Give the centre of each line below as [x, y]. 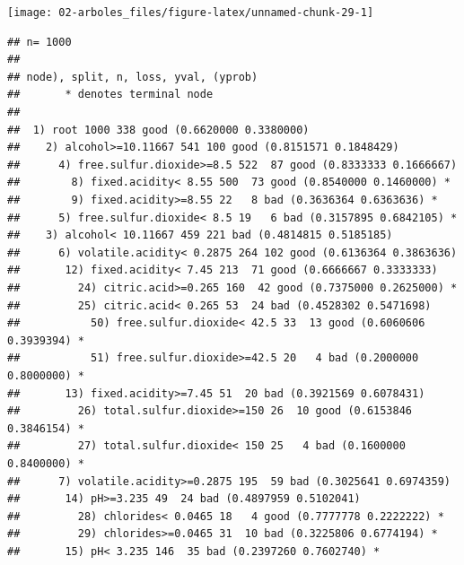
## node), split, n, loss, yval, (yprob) [133, 77]
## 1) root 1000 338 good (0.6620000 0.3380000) [158, 130]
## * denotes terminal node [110, 95]
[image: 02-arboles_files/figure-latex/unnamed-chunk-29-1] [191, 13]
